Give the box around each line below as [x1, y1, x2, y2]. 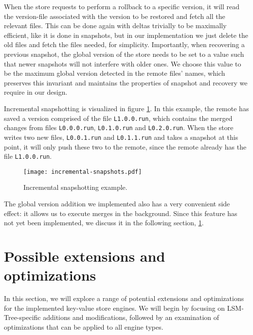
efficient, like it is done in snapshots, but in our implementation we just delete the [4, 30, 249, 40]
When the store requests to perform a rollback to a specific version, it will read [4, 1, 240, 11]
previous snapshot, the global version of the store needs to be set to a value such [4, 49, 244, 59]
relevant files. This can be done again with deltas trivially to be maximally [4, 20, 227, 31]
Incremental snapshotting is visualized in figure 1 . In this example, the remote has [4, 103, 249, 113]
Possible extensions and [4, 246, 165, 266]
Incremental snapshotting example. [23, 182, 127, 192]
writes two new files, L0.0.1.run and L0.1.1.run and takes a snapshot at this [4, 132, 238, 142]
